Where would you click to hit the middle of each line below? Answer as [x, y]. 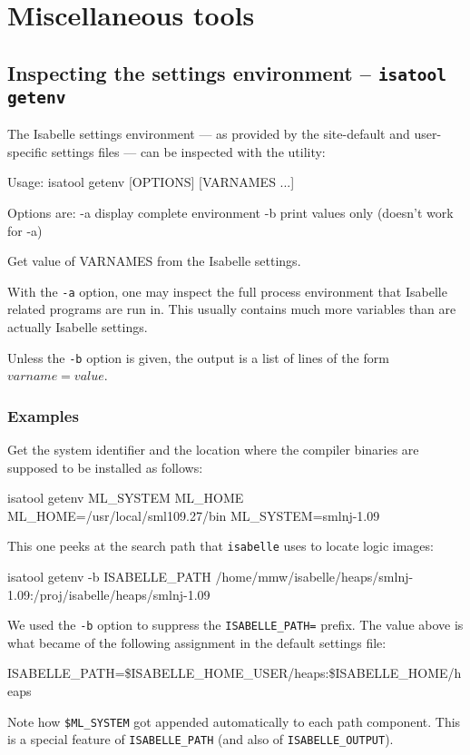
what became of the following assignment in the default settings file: [197, 642]
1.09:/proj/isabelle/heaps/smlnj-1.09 [109, 594]
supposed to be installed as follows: [105, 467]
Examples [43, 415]
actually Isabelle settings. [78, 326]
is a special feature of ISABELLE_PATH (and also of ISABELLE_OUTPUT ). [201, 739]
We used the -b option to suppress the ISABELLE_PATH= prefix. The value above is [235, 625]
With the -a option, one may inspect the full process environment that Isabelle [227, 291]
